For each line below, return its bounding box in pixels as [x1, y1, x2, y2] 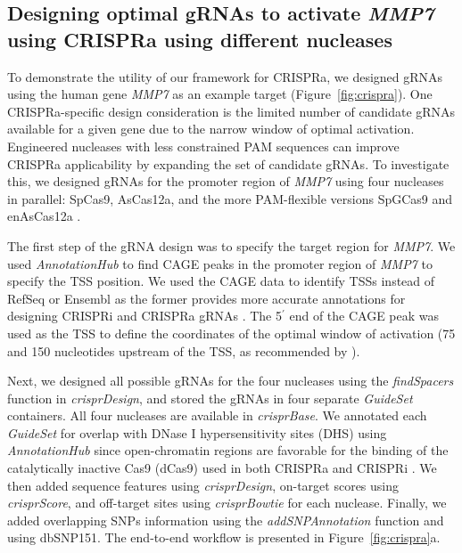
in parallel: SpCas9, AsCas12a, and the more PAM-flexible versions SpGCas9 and [7, 189, 453, 207]
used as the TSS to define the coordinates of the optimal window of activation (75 [7, 323, 456, 342]
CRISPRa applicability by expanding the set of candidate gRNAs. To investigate [7, 154, 450, 173]
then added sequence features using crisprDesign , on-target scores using [7, 476, 400, 494]
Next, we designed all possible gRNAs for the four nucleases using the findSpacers [7, 371, 454, 390]
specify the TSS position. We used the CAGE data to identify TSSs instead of [7, 272, 435, 290]
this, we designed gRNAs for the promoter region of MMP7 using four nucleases [7, 172, 444, 191]
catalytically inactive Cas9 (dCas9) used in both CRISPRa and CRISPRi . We [7, 459, 437, 477]
